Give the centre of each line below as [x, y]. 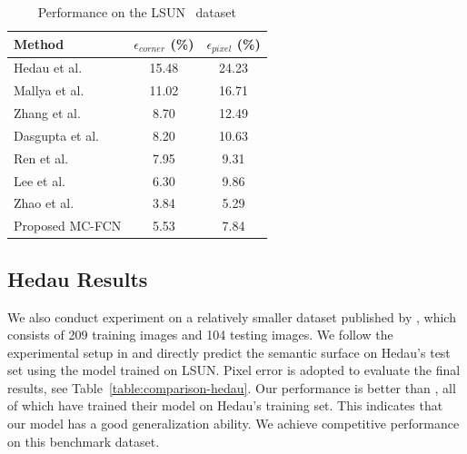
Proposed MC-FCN [68, 226]
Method [39, 44]
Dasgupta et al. [56, 135]
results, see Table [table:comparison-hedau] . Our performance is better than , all [232, 387]
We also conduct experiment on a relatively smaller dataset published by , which [232, 316]
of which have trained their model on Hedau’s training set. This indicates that [225, 405]
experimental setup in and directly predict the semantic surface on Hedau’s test [229, 352]
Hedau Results [78, 278]
